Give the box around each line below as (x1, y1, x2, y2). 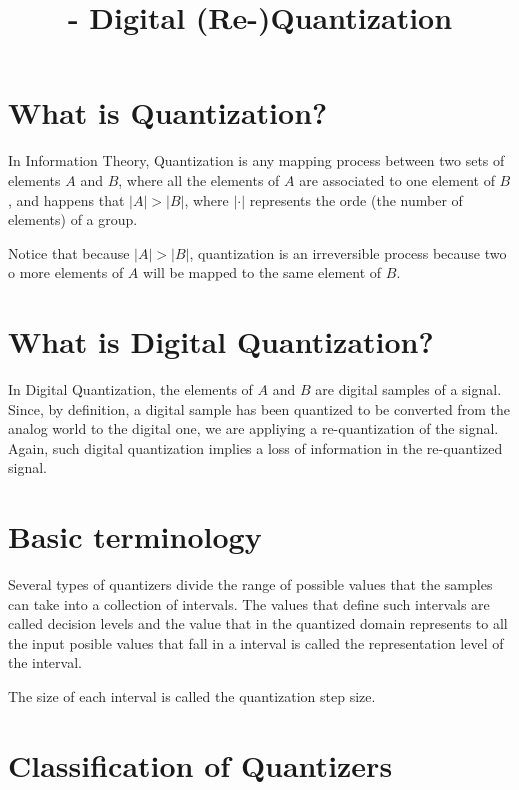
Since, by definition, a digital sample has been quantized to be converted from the (8, 398, 510, 419)
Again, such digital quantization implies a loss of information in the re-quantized (8, 437, 503, 458)
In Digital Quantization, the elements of (8, 379, 253, 399)
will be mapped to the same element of (143, 262, 382, 283)
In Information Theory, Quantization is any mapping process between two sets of (8, 150, 505, 171)
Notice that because (8, 242, 130, 263)
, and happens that (8, 189, 125, 210)
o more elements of (8, 262, 124, 283)
